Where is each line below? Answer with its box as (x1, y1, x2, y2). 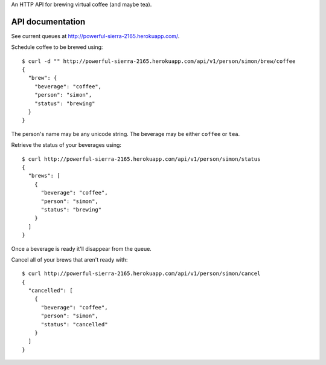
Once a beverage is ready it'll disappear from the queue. (11, 245, 152, 252)
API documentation (11, 16, 86, 27)
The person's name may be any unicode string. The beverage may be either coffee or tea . (11, 130, 240, 137)
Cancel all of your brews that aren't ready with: (11, 256, 128, 263)
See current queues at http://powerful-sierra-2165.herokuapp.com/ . (11, 32, 180, 39)
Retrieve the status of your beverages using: (11, 141, 122, 149)
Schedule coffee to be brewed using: (11, 44, 103, 51)
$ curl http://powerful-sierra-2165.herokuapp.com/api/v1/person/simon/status (22, 155, 261, 163)
